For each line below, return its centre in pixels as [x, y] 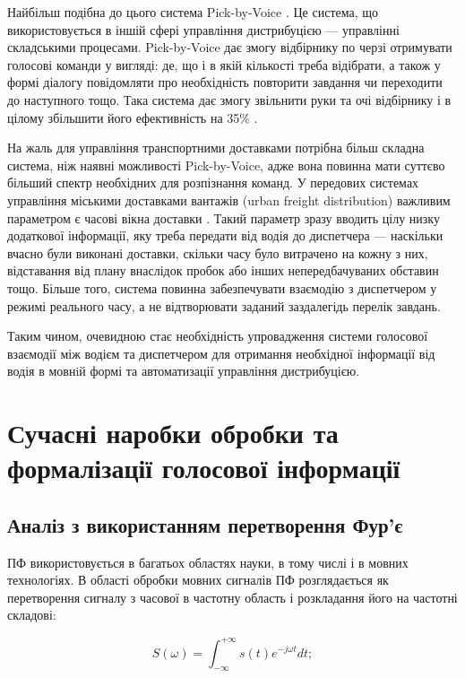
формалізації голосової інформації [204, 468]
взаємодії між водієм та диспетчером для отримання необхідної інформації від [221, 353]
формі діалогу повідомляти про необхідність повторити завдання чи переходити [225, 82]
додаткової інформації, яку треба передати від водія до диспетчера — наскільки [225, 235]
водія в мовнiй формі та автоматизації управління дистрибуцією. [184, 371]
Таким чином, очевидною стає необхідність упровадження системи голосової [218, 336]
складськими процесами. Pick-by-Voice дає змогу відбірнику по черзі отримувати [230, 47]
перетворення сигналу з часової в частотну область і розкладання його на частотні [232, 597]
